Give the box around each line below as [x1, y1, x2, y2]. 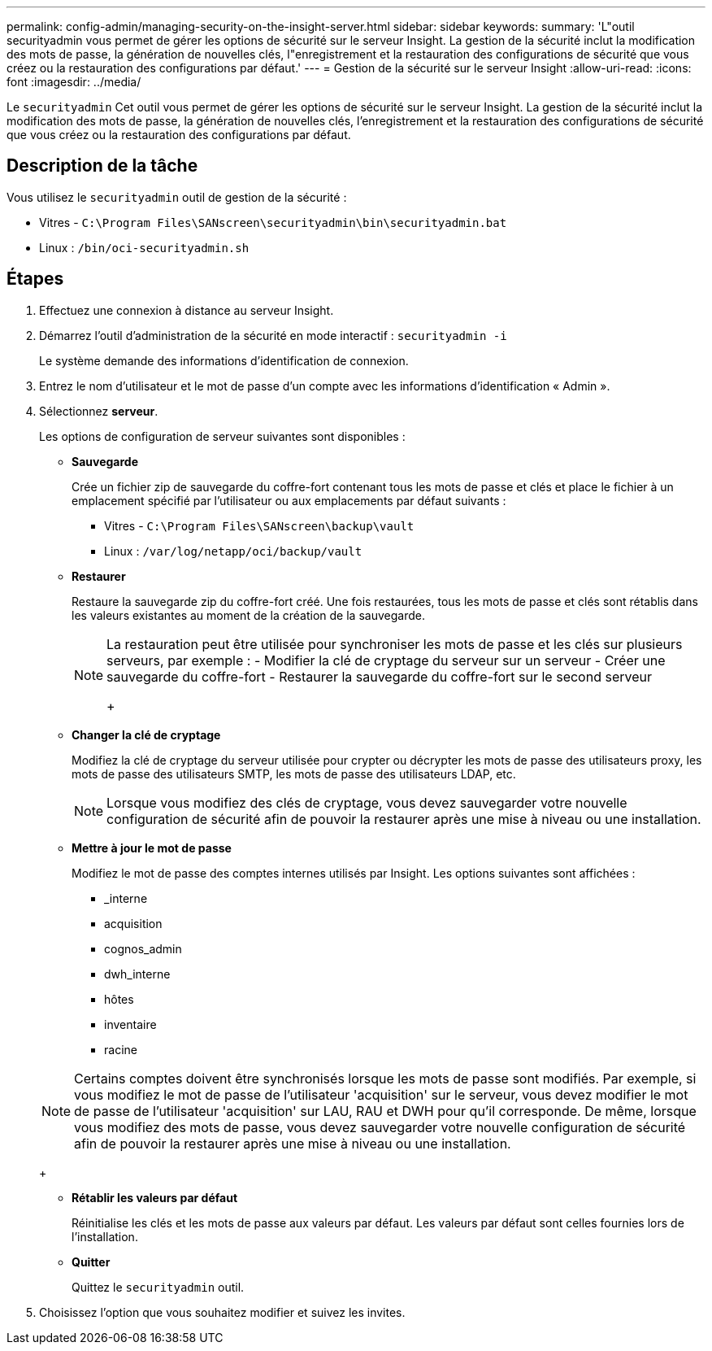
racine [104, 1042, 137, 1057]
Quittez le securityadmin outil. [72, 1279, 245, 1294]
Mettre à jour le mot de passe [72, 840, 232, 855]
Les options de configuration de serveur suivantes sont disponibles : [39, 429, 406, 443]
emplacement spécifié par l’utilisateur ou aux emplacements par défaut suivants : [72, 493, 506, 508]
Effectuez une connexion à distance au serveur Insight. [39, 303, 334, 317]
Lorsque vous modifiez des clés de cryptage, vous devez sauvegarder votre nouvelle [106, 794, 627, 811]
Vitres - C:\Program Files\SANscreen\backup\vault [104, 518, 415, 533]
